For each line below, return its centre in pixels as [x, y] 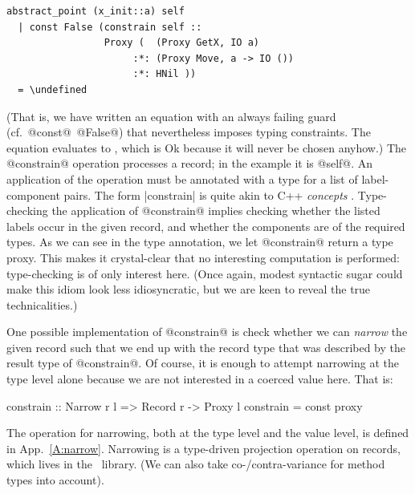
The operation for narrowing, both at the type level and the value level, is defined [208, 433]
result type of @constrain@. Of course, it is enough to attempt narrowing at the [203, 363]
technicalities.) [42, 304]
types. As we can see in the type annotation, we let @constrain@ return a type [200, 242]
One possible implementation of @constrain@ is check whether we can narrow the [207, 332]
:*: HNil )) [165, 74]
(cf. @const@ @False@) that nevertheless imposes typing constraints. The [189, 132]
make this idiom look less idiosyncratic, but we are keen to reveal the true [189, 289]
